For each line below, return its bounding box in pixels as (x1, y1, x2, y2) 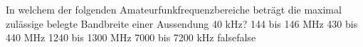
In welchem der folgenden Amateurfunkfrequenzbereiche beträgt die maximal (6, 2, 342, 16)
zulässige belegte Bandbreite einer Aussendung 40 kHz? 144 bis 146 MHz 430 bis (6, 16, 358, 31)
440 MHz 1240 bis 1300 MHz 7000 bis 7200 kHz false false (6, 30, 256, 45)
